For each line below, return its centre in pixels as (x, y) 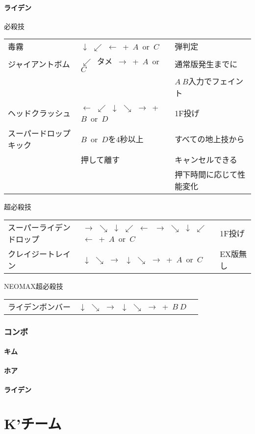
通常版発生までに (206, 64)
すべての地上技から (210, 139)
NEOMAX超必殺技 (34, 286)
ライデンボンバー (39, 306)
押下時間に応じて (206, 175)
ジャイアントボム (39, 64)
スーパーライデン (39, 227)
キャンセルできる (206, 160)
